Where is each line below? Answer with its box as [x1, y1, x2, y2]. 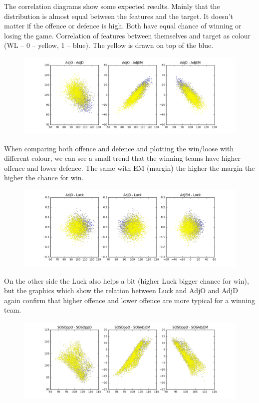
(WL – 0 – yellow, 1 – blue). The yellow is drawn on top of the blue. [4, 40, 214, 50]
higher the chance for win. [4, 172, 84, 183]
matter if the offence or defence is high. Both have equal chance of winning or [4, 20, 242, 31]
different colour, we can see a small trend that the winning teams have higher [4, 153, 241, 163]
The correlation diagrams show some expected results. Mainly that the [4, 1, 220, 11]
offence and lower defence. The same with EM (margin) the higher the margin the [4, 162, 255, 173]
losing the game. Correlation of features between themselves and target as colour [4, 30, 251, 40]
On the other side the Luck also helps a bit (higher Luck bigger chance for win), [4, 275, 249, 286]
